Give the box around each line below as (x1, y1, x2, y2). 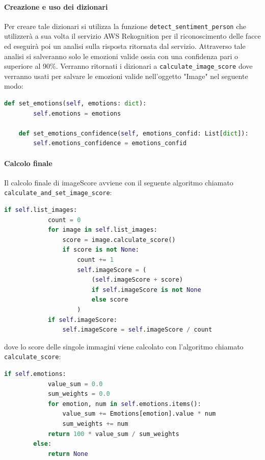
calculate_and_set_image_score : (4, 187, 112, 198)
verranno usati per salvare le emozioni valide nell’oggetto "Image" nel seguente (4, 70, 248, 81)
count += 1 (77, 256, 114, 264)
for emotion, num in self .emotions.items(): (47, 400, 201, 408)
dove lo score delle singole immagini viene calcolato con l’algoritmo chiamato (4, 341, 244, 351)
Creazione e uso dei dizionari (4, 1, 108, 12)
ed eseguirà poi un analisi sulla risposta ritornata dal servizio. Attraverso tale (4, 41, 246, 51)
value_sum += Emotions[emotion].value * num (62, 410, 216, 418)
